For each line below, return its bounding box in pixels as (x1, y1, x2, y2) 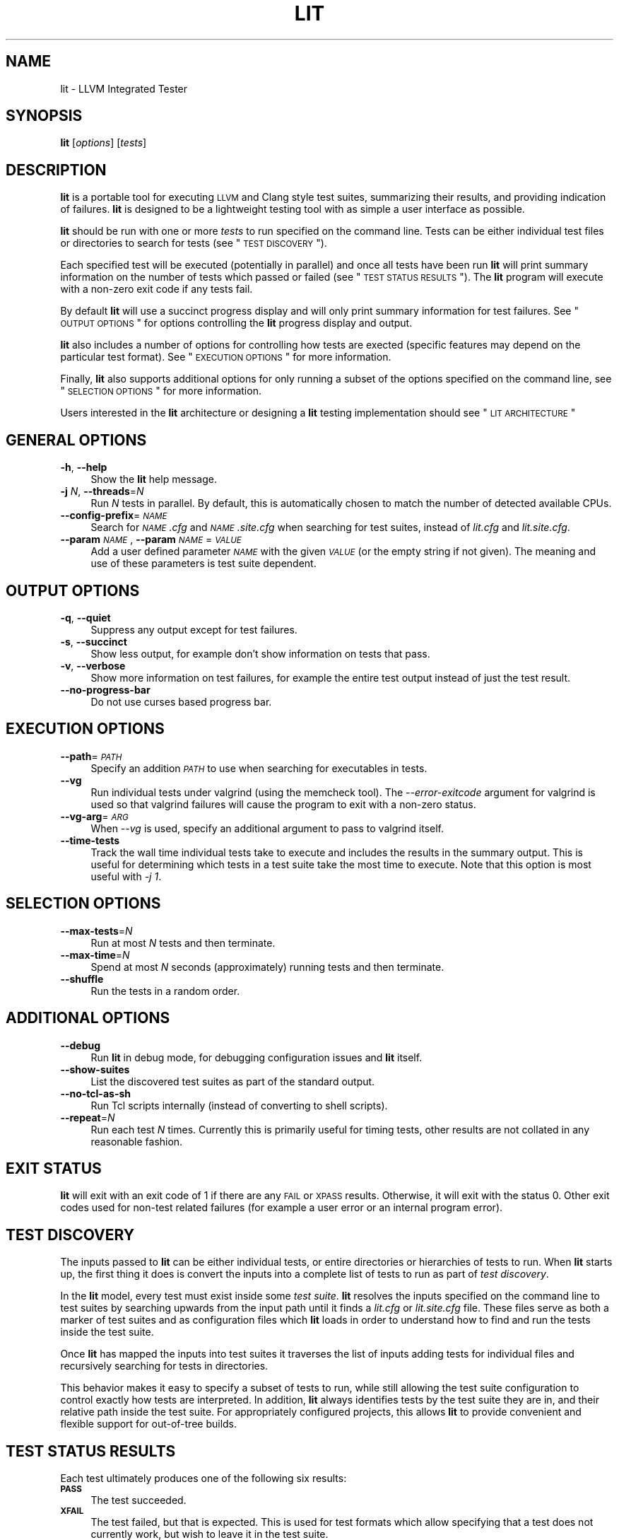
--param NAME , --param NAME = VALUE (60, 533, 242, 546)
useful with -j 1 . (90, 870, 162, 882)
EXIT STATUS (6, 1159, 102, 1177)
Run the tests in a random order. (90, 984, 240, 997)
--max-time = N (60, 948, 130, 961)
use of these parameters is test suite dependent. (90, 557, 317, 570)
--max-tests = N (60, 924, 133, 937)
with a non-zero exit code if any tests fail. (60, 283, 253, 296)
